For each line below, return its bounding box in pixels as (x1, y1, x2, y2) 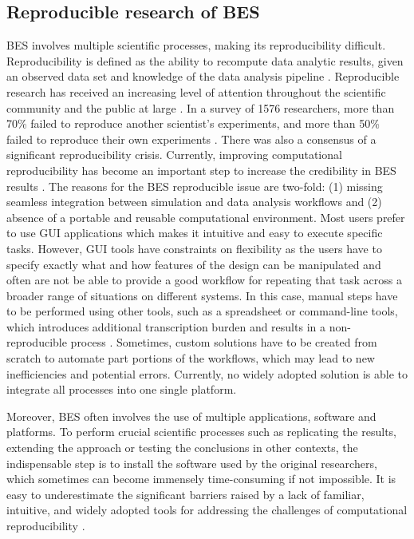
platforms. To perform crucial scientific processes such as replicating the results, (6, 423, 396, 440)
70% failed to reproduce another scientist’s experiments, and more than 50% (6, 115, 380, 132)
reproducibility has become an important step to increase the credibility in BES (6, 161, 396, 178)
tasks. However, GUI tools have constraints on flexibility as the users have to (6, 240, 382, 256)
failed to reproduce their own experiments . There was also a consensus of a (6, 130, 377, 147)
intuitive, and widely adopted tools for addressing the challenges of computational (6, 501, 408, 518)
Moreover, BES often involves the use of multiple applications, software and (6, 407, 377, 424)
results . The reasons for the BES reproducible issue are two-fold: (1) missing (6, 177, 383, 194)
